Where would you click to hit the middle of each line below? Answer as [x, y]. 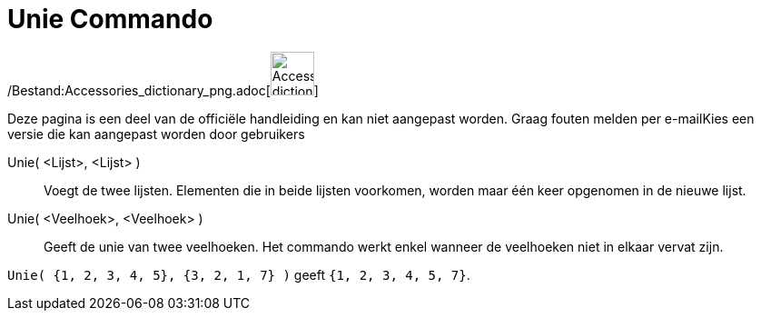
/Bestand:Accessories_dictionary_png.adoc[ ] [163, 90]
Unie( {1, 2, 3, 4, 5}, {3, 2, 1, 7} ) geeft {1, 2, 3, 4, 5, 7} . [239, 274]
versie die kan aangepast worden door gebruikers [156, 134]
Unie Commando [110, 19]
